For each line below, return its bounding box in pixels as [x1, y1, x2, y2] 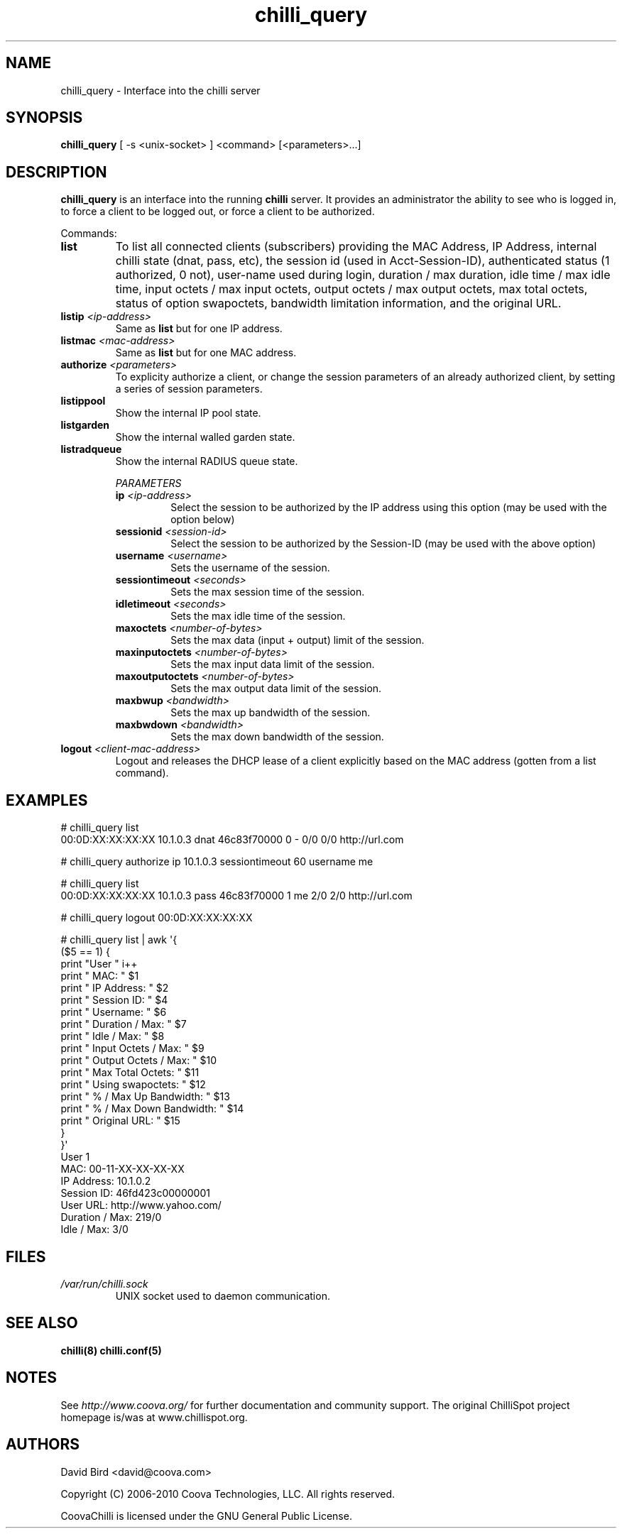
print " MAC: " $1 [60, 970, 139, 982]
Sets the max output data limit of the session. [170, 682, 382, 695]
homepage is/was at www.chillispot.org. [60, 1410, 248, 1423]
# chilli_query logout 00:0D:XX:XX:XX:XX [60, 911, 253, 924]
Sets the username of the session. [170, 561, 330, 574]
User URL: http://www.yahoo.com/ [60, 1199, 222, 1212]
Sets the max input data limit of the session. [170, 658, 375, 671]
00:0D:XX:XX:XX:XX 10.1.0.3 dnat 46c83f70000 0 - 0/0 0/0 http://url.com [60, 833, 404, 846]
